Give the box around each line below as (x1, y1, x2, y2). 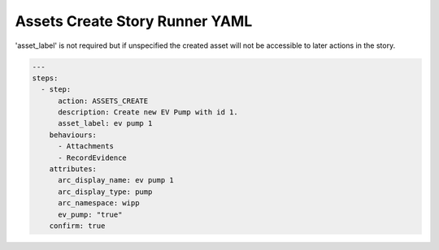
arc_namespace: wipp (58, 199, 140, 208)
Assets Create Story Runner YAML (15, 12, 253, 30)
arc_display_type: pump (58, 187, 153, 196)
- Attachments (58, 142, 114, 151)
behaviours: (49, 130, 98, 140)
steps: (32, 73, 59, 83)
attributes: (49, 165, 98, 174)
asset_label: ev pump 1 (58, 119, 153, 128)
